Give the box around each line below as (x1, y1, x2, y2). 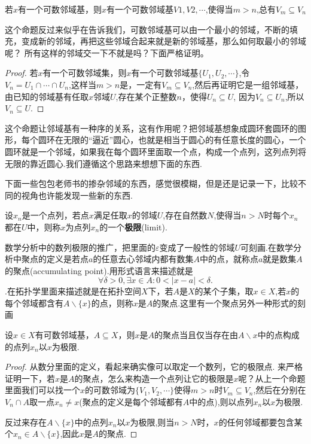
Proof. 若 (5, 66, 38, 79)
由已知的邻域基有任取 (5, 90, 89, 102)
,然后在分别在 (253, 384, 306, 396)
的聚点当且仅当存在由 (154, 329, 238, 341)
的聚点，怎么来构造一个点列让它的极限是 (74, 372, 234, 384)
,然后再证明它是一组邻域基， (192, 78, 304, 90)
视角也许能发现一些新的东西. (21, 188, 133, 201)
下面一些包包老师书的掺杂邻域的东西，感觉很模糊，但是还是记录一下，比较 (5, 177, 298, 190)
